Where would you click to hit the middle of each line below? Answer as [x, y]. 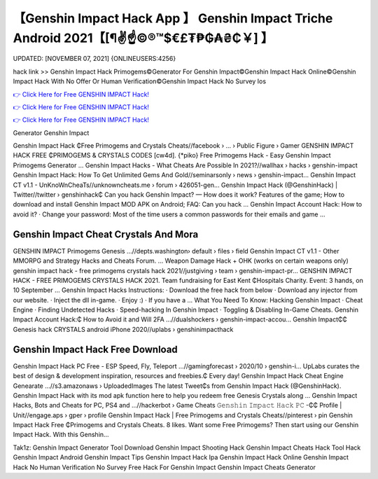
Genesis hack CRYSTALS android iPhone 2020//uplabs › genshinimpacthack [123, 329]
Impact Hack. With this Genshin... [61, 435]
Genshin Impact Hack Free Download [95, 349]
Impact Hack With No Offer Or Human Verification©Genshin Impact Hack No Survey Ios [139, 81]
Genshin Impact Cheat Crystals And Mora [106, 234]
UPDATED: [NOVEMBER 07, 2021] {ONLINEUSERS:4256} [94, 59]
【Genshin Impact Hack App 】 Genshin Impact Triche [173, 18]
